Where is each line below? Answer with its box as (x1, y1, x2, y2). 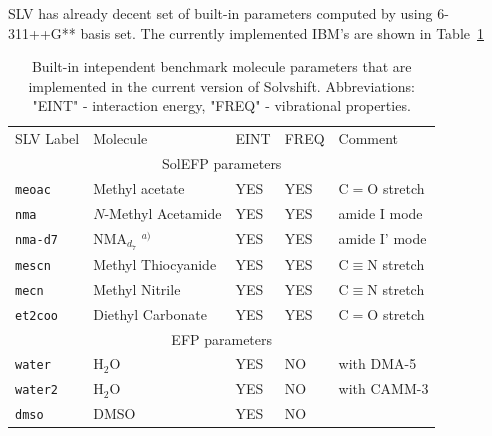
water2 (15, 383, 58, 398)
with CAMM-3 (338, 378, 429, 399)
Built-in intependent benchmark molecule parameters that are (31, 56, 412, 77)
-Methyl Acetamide (104, 202, 222, 223)
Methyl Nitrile (93, 278, 181, 299)
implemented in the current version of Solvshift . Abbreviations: (28, 75, 415, 96)
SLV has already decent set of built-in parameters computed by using (8, 3, 433, 23)
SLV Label (15, 128, 80, 149)
